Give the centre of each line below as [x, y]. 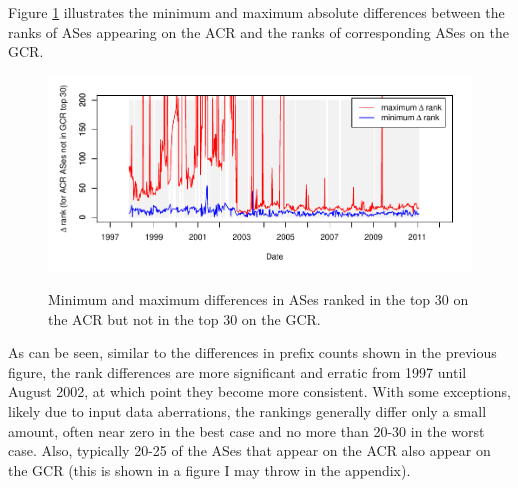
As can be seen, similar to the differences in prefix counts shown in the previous [252, 352]
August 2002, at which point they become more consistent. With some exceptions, [259, 391]
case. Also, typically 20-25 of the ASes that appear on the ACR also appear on [249, 450]
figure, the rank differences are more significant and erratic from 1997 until [237, 371]
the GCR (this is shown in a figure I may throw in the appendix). [209, 469]
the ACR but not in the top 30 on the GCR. [184, 318]
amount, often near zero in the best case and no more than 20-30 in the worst [246, 430]
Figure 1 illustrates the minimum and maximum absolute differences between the [256, 12]
